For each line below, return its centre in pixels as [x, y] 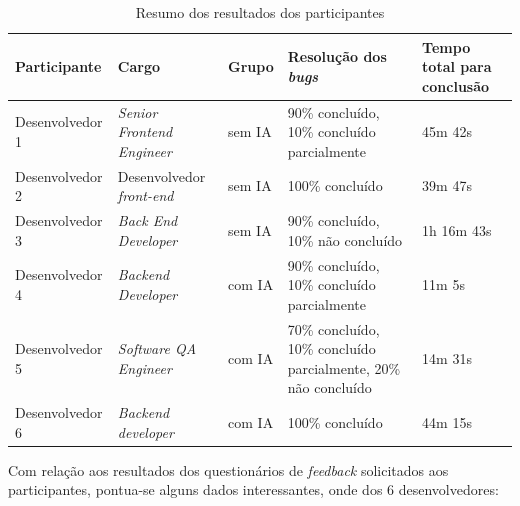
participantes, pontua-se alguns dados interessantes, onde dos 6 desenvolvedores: [253, 489]
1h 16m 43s [457, 229]
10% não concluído [345, 239]
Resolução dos [337, 56]
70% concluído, [333, 328]
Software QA [157, 348]
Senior [137, 111]
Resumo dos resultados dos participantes [260, 12]
